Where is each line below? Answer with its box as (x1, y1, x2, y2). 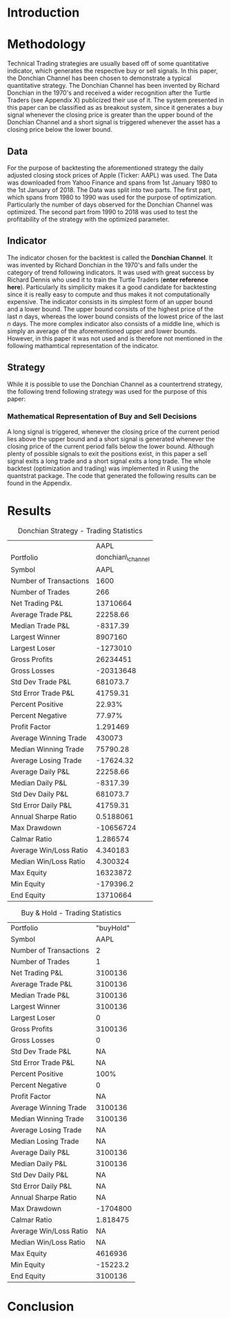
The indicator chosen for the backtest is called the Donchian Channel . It (7, 254, 213, 262)
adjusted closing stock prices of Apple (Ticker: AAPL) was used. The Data (7, 171, 218, 179)
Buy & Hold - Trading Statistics (21, 908, 122, 917)
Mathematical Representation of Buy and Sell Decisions (7, 412, 197, 421)
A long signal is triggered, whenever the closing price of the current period (7, 427, 219, 436)
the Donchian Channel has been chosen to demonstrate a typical (7, 74, 192, 82)
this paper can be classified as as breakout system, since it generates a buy (7, 104, 223, 112)
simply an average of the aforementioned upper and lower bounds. (7, 327, 197, 335)
